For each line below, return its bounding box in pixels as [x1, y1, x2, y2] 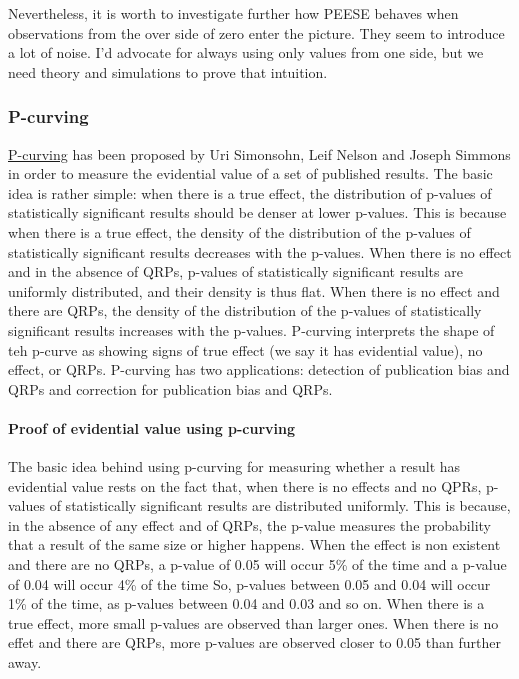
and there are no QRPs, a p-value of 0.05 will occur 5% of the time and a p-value [8, 554, 507, 575]
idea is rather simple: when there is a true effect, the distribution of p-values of [8, 182, 492, 203]
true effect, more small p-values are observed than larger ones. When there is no [8, 612, 499, 633]
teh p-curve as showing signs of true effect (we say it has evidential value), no [8, 339, 483, 360]
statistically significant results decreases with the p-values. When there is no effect [8, 241, 512, 262]
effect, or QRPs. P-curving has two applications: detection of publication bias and [8, 359, 510, 380]
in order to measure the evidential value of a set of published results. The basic [8, 163, 493, 184]
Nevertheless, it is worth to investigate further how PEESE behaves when [8, 3, 459, 23]
